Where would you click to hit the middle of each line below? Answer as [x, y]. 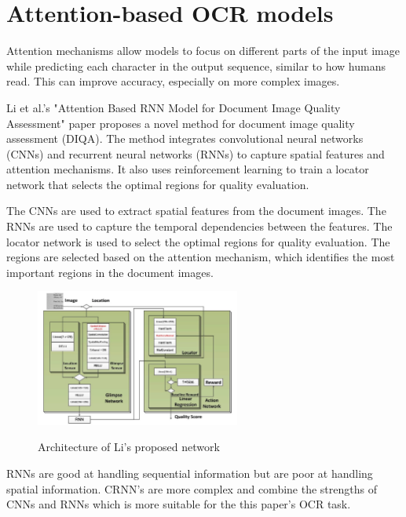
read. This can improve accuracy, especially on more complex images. [173, 81]
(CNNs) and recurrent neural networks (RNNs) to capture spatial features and [196, 153]
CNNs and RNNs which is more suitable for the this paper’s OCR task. [179, 504]
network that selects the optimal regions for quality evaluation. [158, 184]
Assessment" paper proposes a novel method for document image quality [181, 123]
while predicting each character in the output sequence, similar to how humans [196, 66]
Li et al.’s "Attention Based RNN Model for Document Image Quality [174, 107]
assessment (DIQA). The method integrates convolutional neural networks [185, 138]
